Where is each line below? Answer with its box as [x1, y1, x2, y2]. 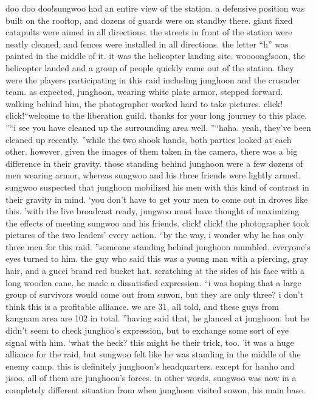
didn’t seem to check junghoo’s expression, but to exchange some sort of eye [5, 324, 289, 337]
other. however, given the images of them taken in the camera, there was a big [5, 145, 298, 158]
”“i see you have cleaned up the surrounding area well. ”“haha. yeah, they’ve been [5, 121, 311, 133]
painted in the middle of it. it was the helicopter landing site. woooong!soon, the [5, 49, 305, 62]
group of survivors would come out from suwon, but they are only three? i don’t [5, 288, 304, 301]
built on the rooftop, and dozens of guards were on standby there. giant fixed [5, 13, 293, 26]
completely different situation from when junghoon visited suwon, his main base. [5, 384, 306, 396]
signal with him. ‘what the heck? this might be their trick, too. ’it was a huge [5, 335, 294, 348]
